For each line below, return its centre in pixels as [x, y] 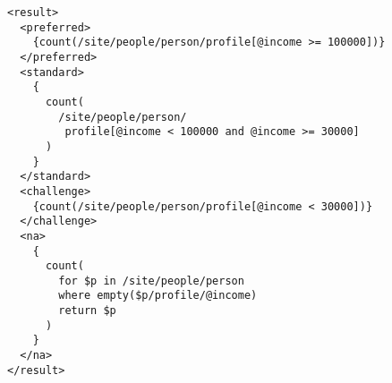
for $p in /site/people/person [151, 281]
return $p [87, 311]
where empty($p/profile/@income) [158, 296]
